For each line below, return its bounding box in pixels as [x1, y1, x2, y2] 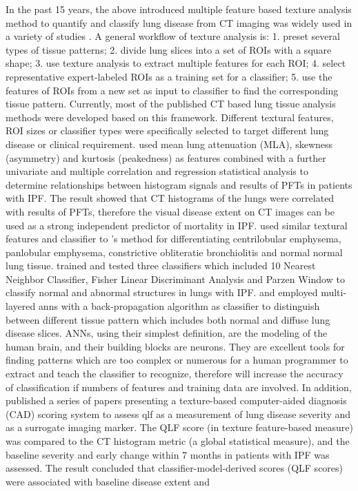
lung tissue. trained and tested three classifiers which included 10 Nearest [6, 258, 316, 273]
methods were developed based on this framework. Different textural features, [6, 109, 334, 124]
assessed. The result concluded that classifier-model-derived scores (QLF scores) [6, 461, 344, 475]
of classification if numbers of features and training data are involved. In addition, [6, 379, 352, 394]
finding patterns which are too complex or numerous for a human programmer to [6, 353, 348, 367]
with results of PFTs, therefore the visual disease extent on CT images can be [6, 204, 335, 218]
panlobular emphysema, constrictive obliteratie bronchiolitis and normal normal [6, 244, 343, 259]
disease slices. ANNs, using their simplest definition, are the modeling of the [6, 326, 328, 340]
